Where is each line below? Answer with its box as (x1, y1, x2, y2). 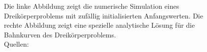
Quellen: (4, 39, 29, 49)
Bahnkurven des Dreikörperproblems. (4, 29, 116, 39)
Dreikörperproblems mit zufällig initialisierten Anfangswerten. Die (4, 10, 203, 20)
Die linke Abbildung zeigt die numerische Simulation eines (4, 1, 179, 11)
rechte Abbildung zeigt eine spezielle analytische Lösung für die (4, 20, 195, 30)
